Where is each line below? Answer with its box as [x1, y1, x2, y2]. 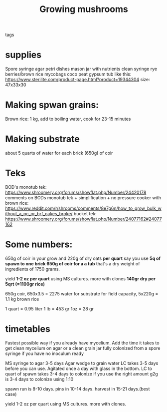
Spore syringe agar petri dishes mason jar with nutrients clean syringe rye [5, 66, 158, 72]
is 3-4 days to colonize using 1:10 [5, 376, 74, 382]
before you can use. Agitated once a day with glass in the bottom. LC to [5, 365, 153, 371]
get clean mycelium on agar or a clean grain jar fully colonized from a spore [5, 345, 161, 351]
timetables [5, 323, 51, 335]
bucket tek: [73, 210, 97, 216]
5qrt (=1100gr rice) [5, 281, 45, 287]
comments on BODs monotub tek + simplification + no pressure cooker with [5, 194, 161, 201]
